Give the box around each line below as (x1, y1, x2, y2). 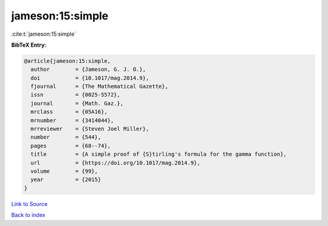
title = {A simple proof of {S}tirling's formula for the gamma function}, (30, 151, 287, 158)
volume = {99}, (30, 168, 98, 174)
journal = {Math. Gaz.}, (30, 100, 124, 107)
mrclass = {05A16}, (30, 108, 108, 115)
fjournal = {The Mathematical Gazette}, (30, 83, 168, 90)
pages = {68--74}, (30, 142, 111, 149)
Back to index (11, 211, 46, 219)
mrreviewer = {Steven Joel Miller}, (30, 125, 149, 133)
